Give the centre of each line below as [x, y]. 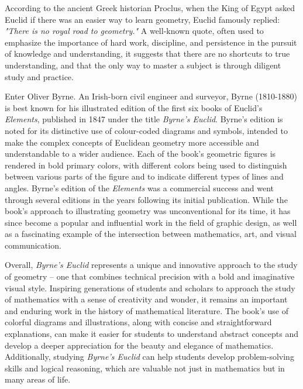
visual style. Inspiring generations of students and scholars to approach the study [150, 288]
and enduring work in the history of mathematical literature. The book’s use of [147, 310]
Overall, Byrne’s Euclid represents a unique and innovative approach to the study [151, 265]
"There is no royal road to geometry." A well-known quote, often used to [134, 31]
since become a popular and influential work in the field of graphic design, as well [151, 222]
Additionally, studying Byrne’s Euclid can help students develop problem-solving [149, 357]
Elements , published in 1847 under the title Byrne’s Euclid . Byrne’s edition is [144, 119]
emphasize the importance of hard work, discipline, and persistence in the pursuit [151, 42]
